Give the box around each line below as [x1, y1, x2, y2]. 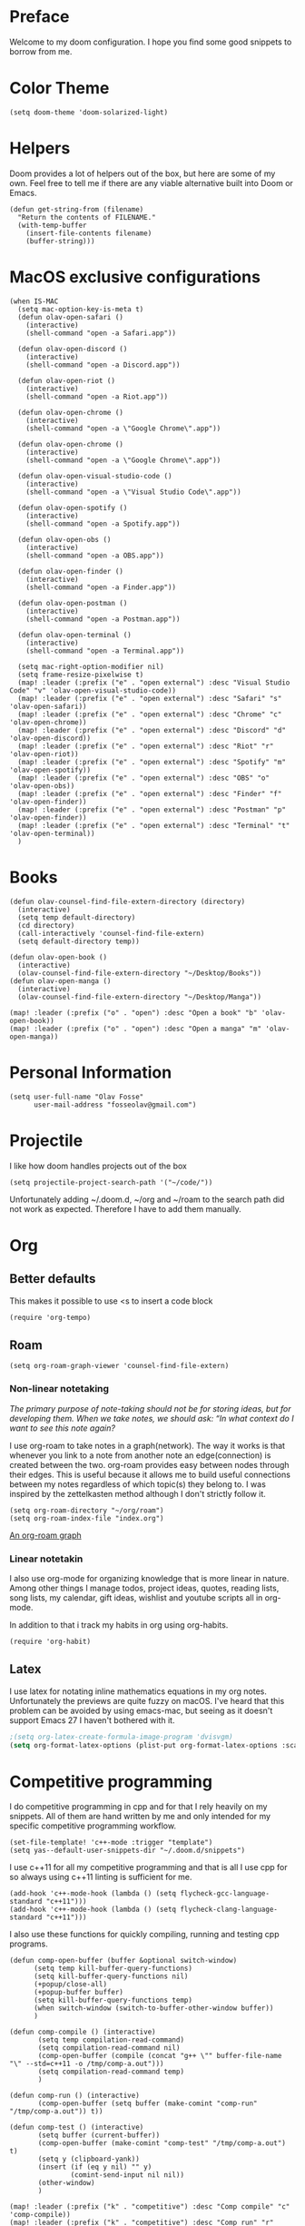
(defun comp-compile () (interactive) [9, 2027, 156, 2037]
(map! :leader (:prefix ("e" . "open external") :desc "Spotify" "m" [17, 757, 286, 766]
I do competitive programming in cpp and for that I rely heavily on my [9, 1801, 268, 1812]
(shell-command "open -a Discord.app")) [25, 360, 181, 369]
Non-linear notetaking [9, 1383, 110, 1395]
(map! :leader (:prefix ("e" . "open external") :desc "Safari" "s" [17, 694, 282, 703]
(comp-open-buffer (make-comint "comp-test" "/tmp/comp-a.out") [37, 2139, 286, 2148]
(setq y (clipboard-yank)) [37, 2154, 141, 2164]
